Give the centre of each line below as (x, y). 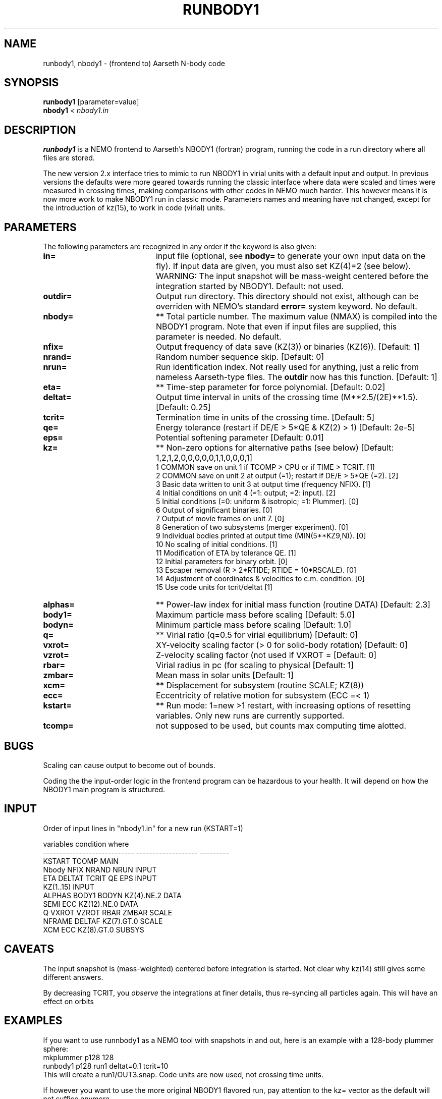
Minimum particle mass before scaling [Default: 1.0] (254, 625)
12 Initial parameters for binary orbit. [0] (222, 562)
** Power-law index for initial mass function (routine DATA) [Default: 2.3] (293, 605)
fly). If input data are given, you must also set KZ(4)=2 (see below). (283, 266)
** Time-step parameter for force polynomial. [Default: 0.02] (270, 387)
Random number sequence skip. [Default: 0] (240, 357)
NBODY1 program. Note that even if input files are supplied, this (276, 327)
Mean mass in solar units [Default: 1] (225, 675)
